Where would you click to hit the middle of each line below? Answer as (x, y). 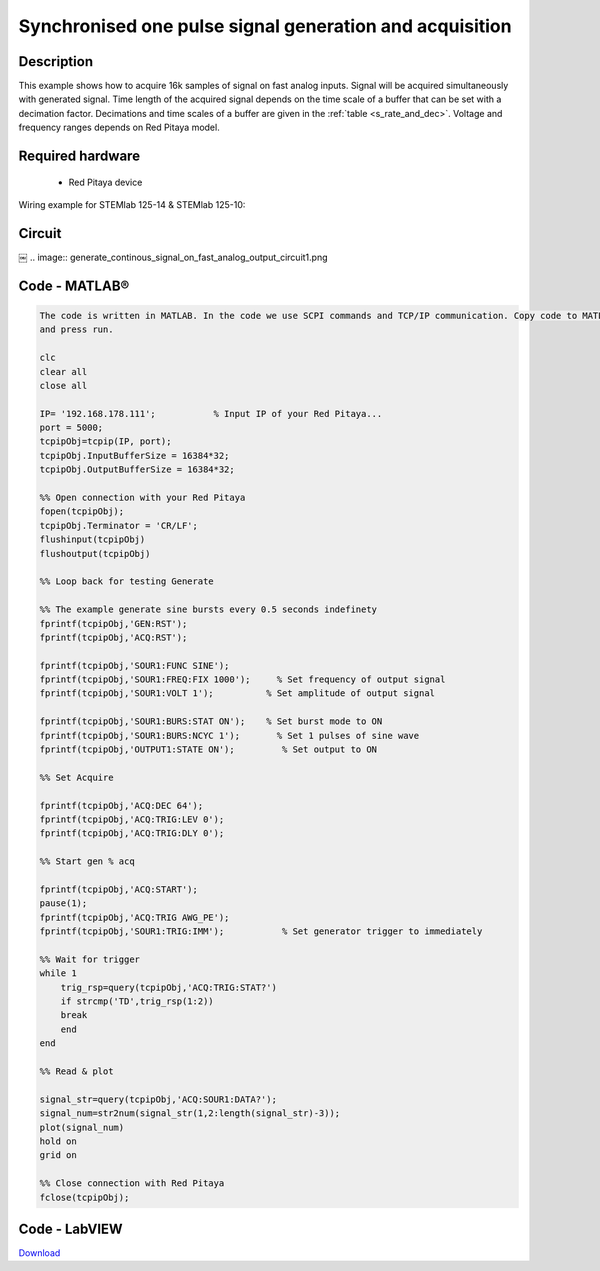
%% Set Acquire (76, 777)
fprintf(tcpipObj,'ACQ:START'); (119, 889)
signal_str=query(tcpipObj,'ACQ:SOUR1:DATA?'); (158, 1099)
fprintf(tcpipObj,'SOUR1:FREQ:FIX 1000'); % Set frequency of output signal (242, 679)
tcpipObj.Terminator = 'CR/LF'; (119, 525)
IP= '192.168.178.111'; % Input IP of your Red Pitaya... (211, 413)
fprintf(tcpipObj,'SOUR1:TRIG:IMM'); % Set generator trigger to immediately (261, 931)
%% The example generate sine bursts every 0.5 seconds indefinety (208, 609)
